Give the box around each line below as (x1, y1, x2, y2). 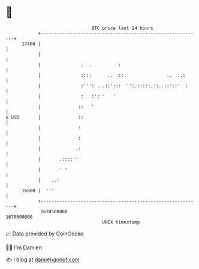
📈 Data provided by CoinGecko (5, 230, 84, 237)
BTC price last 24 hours (91, 25, 153, 31)
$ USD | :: (5, 114, 84, 120)
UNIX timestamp (102, 219, 140, 225)
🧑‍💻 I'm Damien (5, 244, 43, 251)
